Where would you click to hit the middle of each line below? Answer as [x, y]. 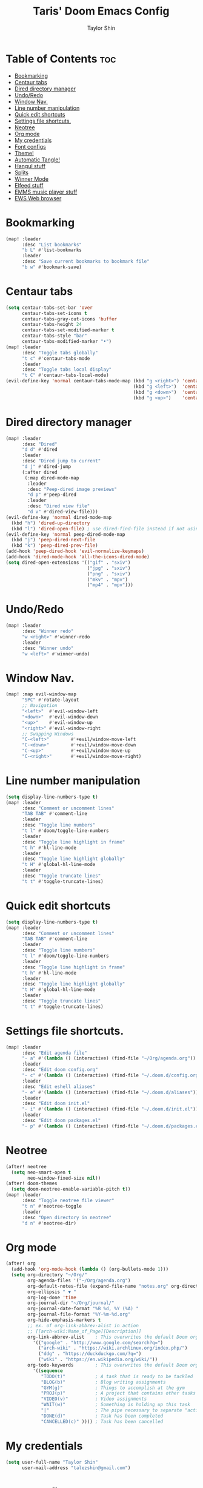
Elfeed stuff [29, 185]
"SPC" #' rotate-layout [50, 700]
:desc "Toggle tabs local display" [67, 370]
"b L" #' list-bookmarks [52, 250]
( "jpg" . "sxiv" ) [109, 568]
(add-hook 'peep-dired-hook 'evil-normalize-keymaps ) [75, 551]
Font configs [30, 146]
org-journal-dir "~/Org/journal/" [71, 1303]
